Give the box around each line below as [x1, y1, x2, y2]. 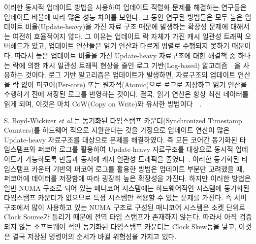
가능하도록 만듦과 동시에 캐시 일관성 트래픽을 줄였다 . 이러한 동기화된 [25, 153, 239, 164]
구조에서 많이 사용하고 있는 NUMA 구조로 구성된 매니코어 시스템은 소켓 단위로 [4, 202, 246, 212]
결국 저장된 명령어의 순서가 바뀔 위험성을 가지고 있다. [12, 231, 177, 241]
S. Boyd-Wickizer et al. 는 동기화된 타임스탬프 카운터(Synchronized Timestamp [4, 115, 242, 125]
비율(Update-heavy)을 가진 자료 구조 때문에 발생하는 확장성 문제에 [25, 21, 228, 32]
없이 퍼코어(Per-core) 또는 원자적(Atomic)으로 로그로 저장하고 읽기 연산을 [21, 79, 247, 89]
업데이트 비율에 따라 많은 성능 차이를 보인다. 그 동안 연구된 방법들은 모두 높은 [4, 11, 243, 22]
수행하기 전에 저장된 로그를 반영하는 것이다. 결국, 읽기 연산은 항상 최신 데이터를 [4, 89, 249, 99]
